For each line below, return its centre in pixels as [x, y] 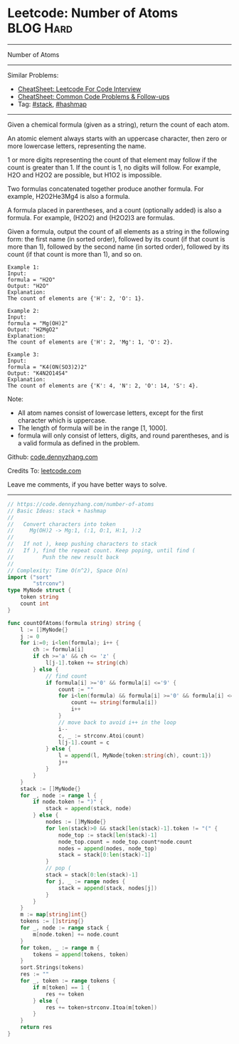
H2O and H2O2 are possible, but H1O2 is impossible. [85, 175]
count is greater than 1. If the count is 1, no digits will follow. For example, [114, 167]
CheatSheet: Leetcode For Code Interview [79, 89]
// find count [66, 676]
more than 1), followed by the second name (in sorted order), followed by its [118, 247]
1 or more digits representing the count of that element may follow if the [112, 160]
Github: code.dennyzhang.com [53, 457]
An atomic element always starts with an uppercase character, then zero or [117, 138]
